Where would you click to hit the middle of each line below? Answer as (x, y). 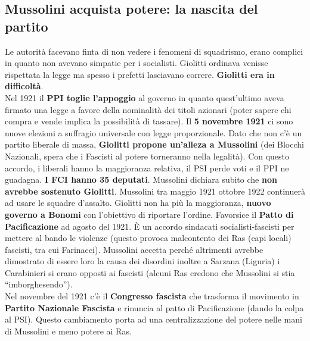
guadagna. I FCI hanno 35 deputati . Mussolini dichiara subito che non (141, 179)
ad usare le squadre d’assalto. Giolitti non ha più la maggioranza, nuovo (138, 203)
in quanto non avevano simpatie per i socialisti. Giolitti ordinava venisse (137, 63)
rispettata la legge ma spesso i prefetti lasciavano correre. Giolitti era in (140, 74)
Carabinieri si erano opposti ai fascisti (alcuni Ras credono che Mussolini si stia (150, 272)
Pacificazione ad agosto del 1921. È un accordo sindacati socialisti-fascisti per (150, 226)
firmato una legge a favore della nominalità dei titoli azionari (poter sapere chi (148, 109)
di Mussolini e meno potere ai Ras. (68, 331)
